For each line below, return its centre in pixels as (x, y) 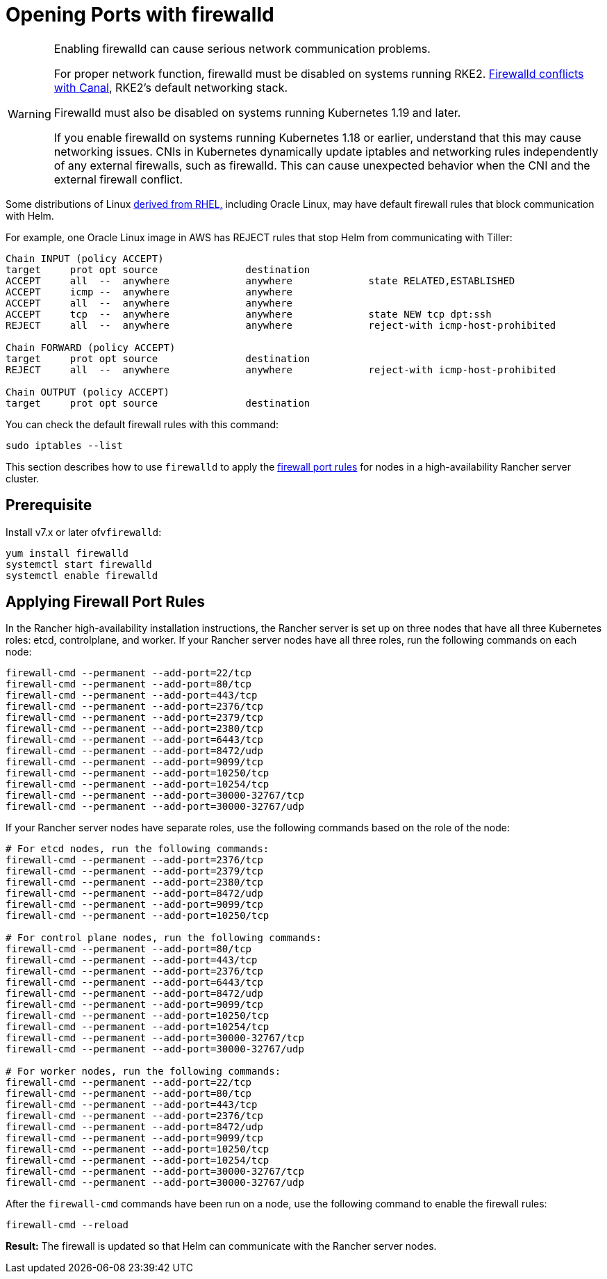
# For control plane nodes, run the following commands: (164, 938)
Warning (30, 114)
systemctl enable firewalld (82, 575)
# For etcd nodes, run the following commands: (138, 849)
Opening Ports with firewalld (140, 15)
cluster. (23, 478)
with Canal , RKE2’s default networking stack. (171, 87)
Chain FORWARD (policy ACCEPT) (91, 347)
